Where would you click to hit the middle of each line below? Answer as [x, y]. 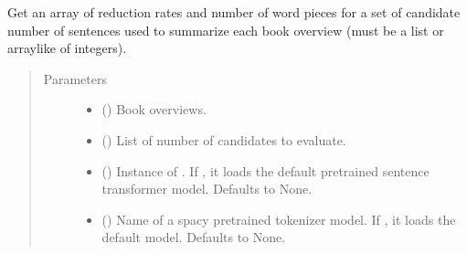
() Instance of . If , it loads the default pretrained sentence [265, 170]
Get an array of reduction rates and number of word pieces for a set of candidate [234, 12]
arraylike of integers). [67, 48]
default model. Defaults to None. [194, 237]
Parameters [75, 78]
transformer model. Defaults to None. [207, 189]
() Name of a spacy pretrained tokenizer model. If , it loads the [279, 219]
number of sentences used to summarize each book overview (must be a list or [226, 30]
